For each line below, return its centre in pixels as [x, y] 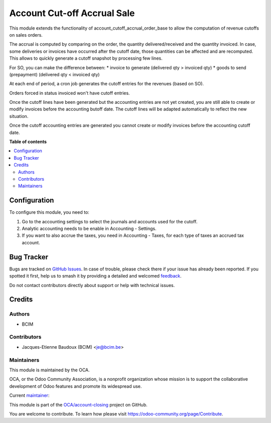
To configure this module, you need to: [49, 212]
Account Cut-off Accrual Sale [72, 13]
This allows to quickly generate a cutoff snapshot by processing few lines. [86, 58]
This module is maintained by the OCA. [49, 370]
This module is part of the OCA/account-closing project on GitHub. [78, 404]
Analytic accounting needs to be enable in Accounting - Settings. [89, 229]
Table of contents [28, 142]
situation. [19, 116]
